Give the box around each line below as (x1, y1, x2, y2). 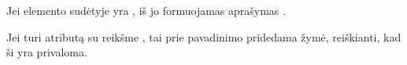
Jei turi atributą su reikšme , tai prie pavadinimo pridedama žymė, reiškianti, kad (6, 28, 401, 45)
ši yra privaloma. (6, 44, 87, 60)
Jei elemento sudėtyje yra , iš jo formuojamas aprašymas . (6, 2, 286, 18)
